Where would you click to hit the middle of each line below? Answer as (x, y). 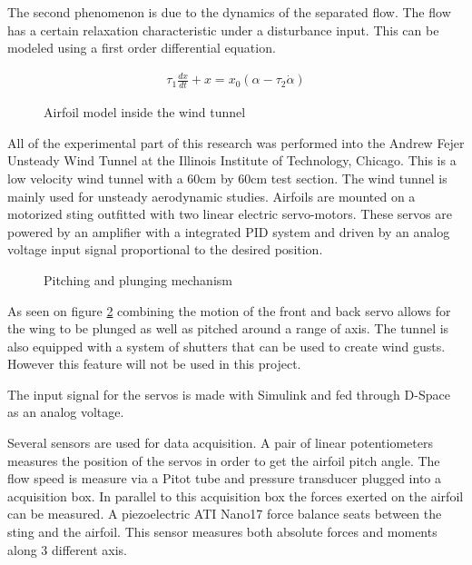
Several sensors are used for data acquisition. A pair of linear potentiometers (220, 443)
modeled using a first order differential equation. (142, 48)
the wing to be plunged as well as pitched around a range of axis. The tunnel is (228, 328)
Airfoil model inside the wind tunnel (145, 112)
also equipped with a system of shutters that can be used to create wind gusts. (226, 346)
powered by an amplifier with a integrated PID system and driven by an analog (229, 231)
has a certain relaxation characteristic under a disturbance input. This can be (223, 30)
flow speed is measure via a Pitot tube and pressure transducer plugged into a (225, 478)
